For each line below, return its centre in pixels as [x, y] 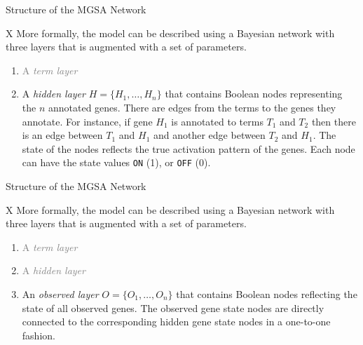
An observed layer [60, 293]
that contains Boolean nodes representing [254, 94]
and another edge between [210, 135]
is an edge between [62, 135]
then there [334, 121]
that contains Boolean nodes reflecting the [267, 293]
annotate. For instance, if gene [87, 121]
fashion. [39, 335]
